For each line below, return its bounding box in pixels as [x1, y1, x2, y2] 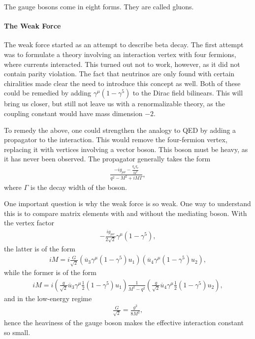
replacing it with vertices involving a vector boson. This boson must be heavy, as [4, 144, 248, 154]
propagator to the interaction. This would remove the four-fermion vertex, [4, 134, 227, 145]
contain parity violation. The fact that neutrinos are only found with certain [4, 68, 235, 79]
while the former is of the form [4, 267, 97, 277]
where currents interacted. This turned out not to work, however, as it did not [4, 59, 240, 69]
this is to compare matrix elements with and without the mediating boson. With [4, 208, 247, 218]
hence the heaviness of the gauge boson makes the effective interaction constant [4, 317, 244, 328]
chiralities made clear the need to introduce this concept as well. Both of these [4, 78, 241, 88]
